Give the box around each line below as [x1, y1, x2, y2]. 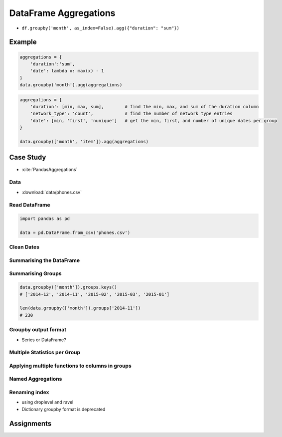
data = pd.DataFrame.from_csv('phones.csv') [19, 230, 131, 235]
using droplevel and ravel [21, 399, 74, 405]
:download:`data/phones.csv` [21, 189, 82, 195]
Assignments [9, 419, 52, 428]
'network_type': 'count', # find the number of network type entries [30, 111, 233, 117]
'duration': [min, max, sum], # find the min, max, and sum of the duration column [30, 104, 259, 110]
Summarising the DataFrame [9, 257, 80, 264]
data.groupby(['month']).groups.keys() [19, 284, 117, 290]
